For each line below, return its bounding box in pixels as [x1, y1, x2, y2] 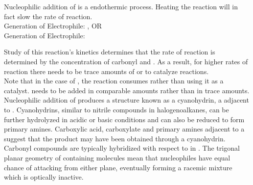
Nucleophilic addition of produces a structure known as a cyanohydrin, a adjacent [4, 95, 249, 105]
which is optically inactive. [4, 172, 84, 182]
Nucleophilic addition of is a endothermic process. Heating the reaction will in [4, 1, 238, 11]
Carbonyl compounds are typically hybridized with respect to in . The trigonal [4, 143, 240, 153]
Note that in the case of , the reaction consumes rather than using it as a [4, 76, 224, 86]
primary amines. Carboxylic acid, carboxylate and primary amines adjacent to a [4, 124, 245, 134]
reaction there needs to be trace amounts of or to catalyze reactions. [4, 66, 209, 76]
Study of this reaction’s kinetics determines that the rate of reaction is [4, 47, 215, 57]
